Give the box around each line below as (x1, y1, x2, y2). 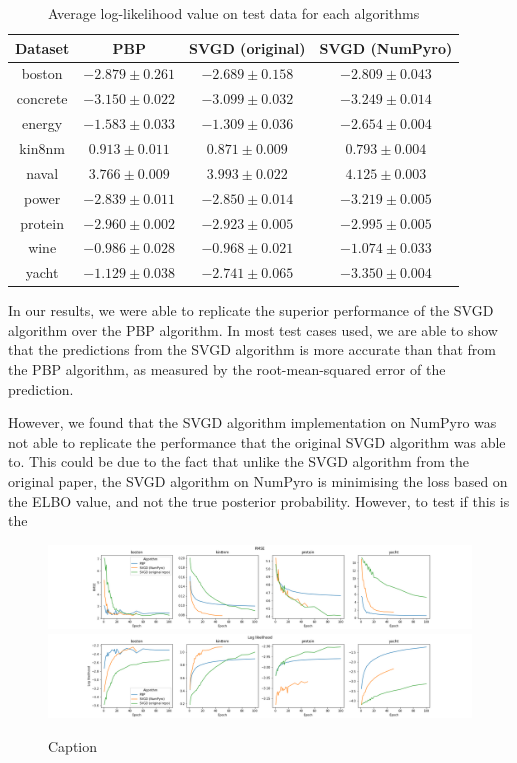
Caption (48, 735, 98, 756)
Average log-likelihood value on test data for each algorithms (47, 3, 420, 23)
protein (20, 212, 64, 233)
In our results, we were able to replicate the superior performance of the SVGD (8, 300, 494, 321)
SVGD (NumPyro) (319, 37, 453, 58)
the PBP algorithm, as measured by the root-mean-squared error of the (8, 359, 446, 380)
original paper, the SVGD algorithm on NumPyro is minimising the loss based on (8, 471, 508, 492)
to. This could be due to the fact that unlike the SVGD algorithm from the (8, 451, 469, 472)
